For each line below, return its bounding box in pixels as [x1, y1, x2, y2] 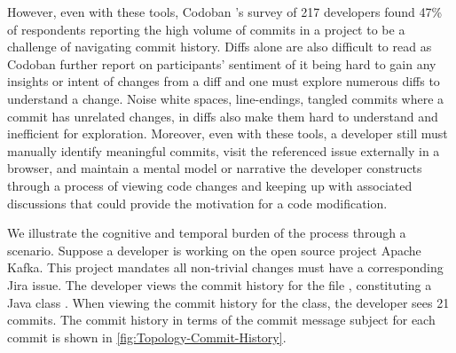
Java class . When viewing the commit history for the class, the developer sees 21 [7, 293, 450, 311]
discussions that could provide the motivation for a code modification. [7, 193, 388, 212]
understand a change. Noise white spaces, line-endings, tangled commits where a [7, 89, 444, 107]
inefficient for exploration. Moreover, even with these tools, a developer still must [7, 124, 448, 143]
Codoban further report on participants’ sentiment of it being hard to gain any [7, 54, 436, 73]
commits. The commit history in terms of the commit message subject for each [7, 310, 436, 329]
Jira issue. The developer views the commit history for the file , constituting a [7, 275, 432, 294]
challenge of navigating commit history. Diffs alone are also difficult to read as [7, 37, 432, 56]
